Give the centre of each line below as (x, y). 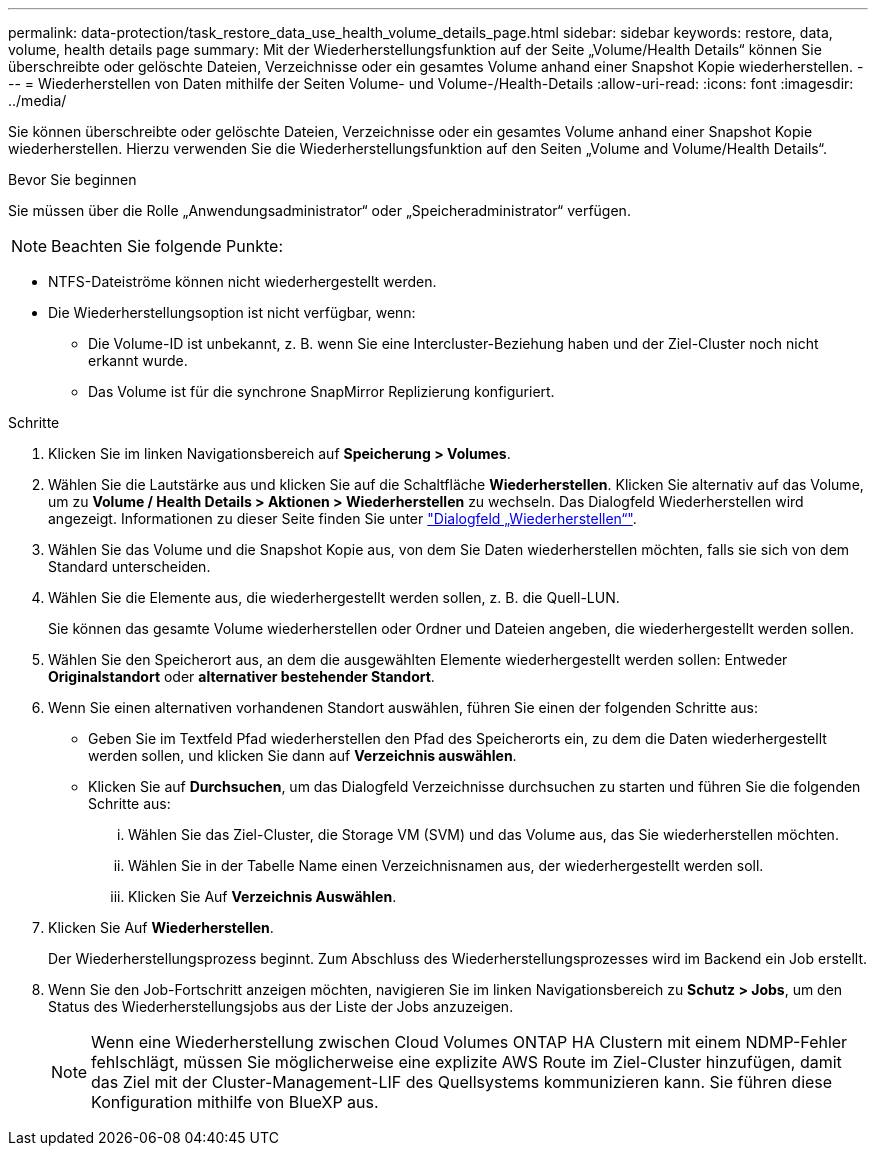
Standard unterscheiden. (129, 566)
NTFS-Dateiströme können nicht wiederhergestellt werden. (242, 281)
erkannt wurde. (138, 360)
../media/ (37, 100)
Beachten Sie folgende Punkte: (167, 246)
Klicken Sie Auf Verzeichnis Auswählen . (262, 896)
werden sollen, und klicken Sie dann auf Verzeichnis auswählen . (302, 755)
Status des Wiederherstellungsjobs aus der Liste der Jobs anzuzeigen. (281, 1006)
